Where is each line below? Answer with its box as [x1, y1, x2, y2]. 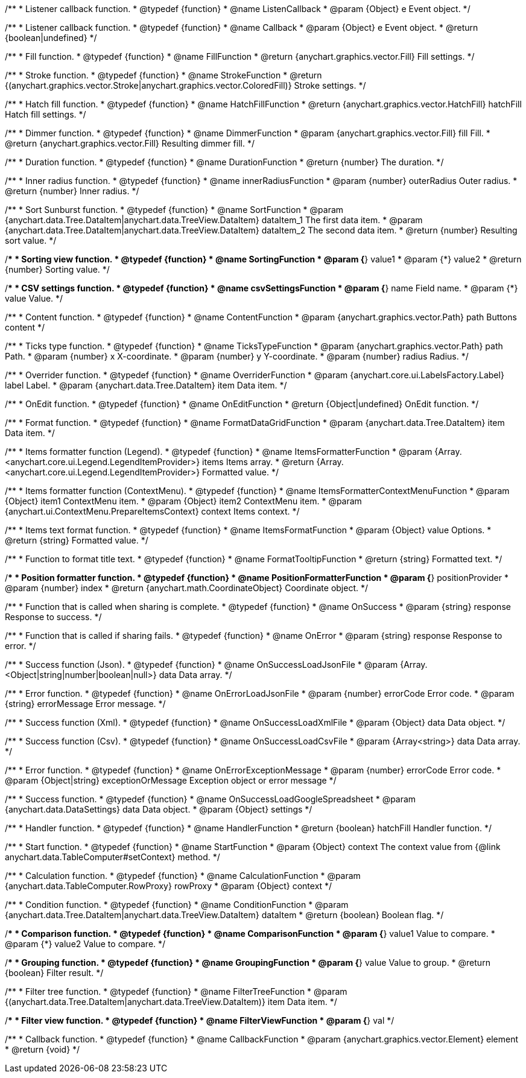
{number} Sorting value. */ [5, 264, 110, 274]
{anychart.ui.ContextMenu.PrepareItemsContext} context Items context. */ [5, 506, 300, 516]
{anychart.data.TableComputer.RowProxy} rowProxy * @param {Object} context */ [5, 881, 332, 891]
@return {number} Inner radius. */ [5, 186, 139, 196]
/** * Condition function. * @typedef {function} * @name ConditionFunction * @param [5, 899, 349, 910]
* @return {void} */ [5, 1044, 80, 1054]
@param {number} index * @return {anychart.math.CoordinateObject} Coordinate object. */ [5, 583, 369, 593]
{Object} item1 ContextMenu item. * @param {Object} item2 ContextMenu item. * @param [5, 496, 362, 506]
